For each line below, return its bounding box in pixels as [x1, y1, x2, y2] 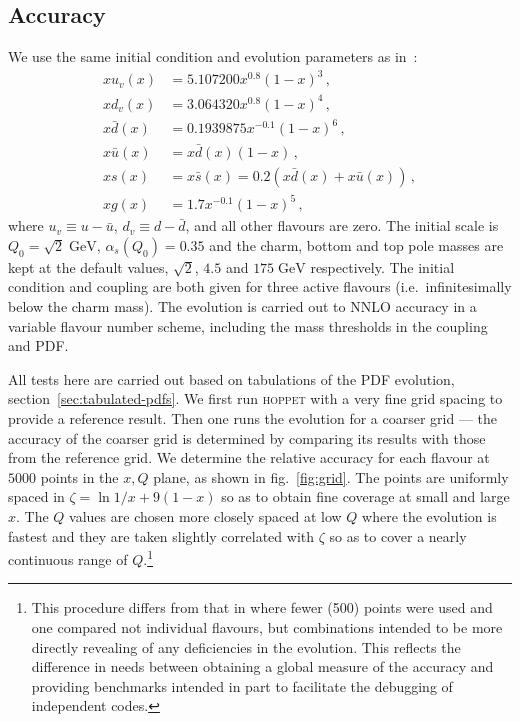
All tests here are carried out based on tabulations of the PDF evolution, [8, 368, 455, 389]
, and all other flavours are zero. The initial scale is [185, 215, 499, 236]
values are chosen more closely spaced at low [69, 505, 342, 526]
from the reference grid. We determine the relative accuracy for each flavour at [8, 447, 490, 468]
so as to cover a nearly [329, 525, 467, 546]
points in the [40, 466, 119, 487]
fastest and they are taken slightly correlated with [8, 525, 315, 546]
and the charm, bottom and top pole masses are [209, 234, 504, 255]
